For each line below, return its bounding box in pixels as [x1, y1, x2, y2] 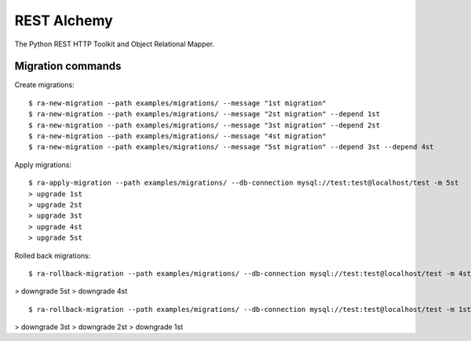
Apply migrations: [14, 159, 72, 169]
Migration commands [14, 60, 122, 73]
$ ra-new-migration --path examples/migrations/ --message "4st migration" [28, 132, 327, 141]
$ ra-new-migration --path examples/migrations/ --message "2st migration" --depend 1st [28, 110, 381, 119]
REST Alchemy [14, 12, 113, 29]
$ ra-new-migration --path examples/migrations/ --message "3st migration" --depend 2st [28, 120, 381, 130]
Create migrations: [14, 80, 75, 90]
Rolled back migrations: [14, 251, 91, 260]
